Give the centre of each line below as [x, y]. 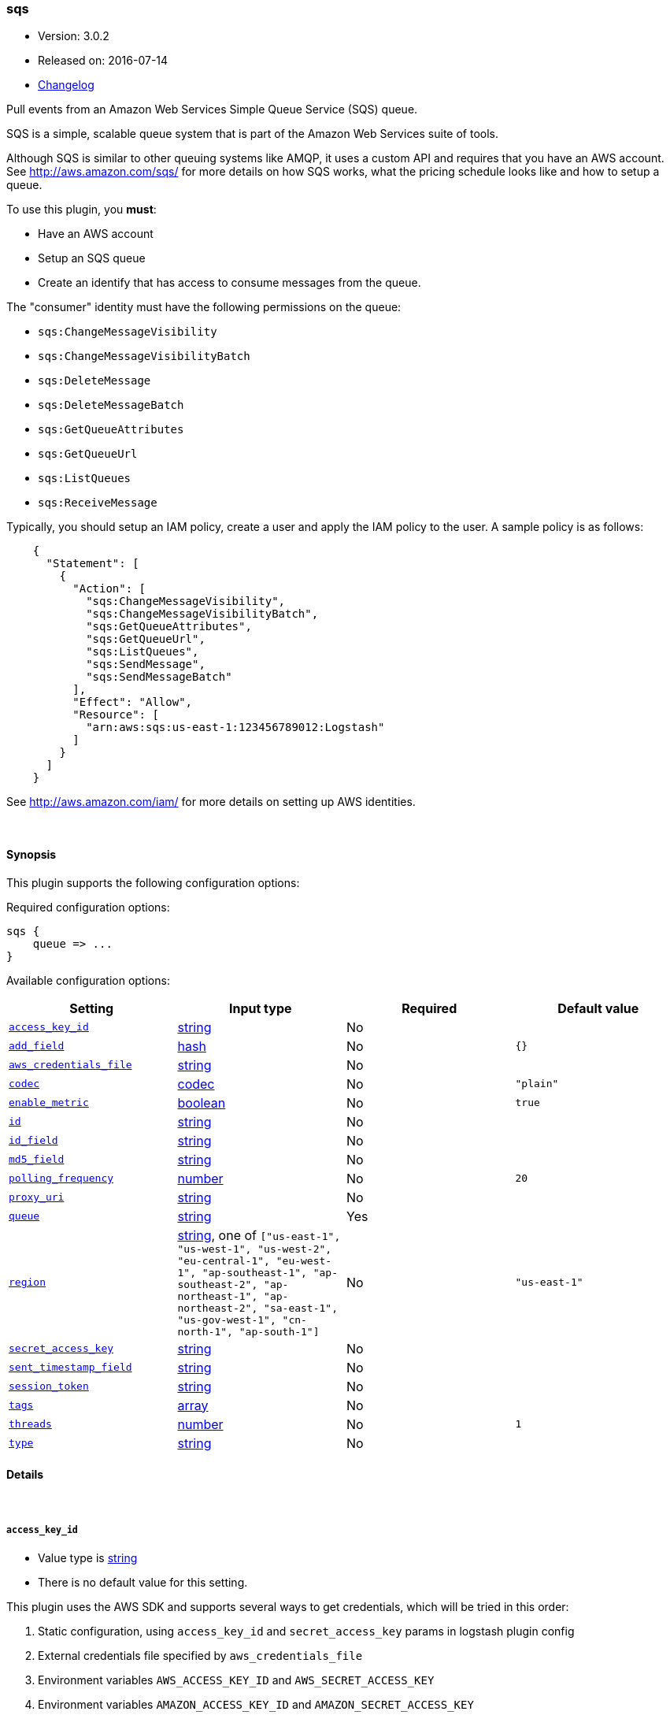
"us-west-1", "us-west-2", [255, 1249]
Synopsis [31, 854]
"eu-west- [304, 1260]
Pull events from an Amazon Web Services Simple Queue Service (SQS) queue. [212, 110]
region [27, 1283]
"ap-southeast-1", [254, 1272]
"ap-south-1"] [279, 1331]
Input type [260, 1008]
